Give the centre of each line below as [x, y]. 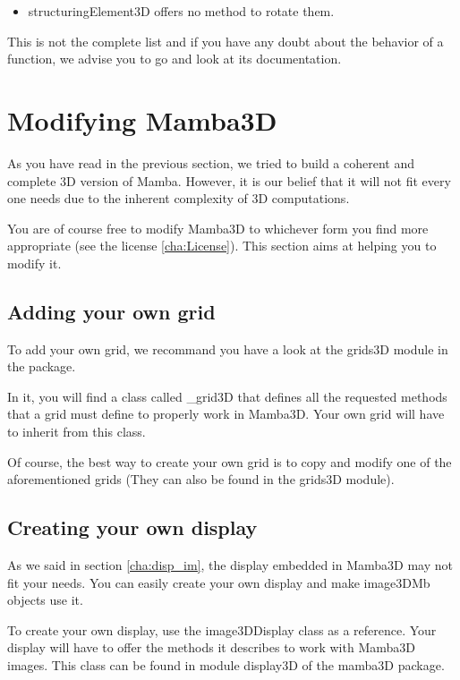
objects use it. [45, 600]
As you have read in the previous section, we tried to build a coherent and [211, 162]
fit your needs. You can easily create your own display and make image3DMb [219, 582]
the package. [42, 366]
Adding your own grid [111, 311]
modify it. [34, 263]
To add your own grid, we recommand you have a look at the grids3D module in [228, 348]
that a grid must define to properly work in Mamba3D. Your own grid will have [226, 414]
